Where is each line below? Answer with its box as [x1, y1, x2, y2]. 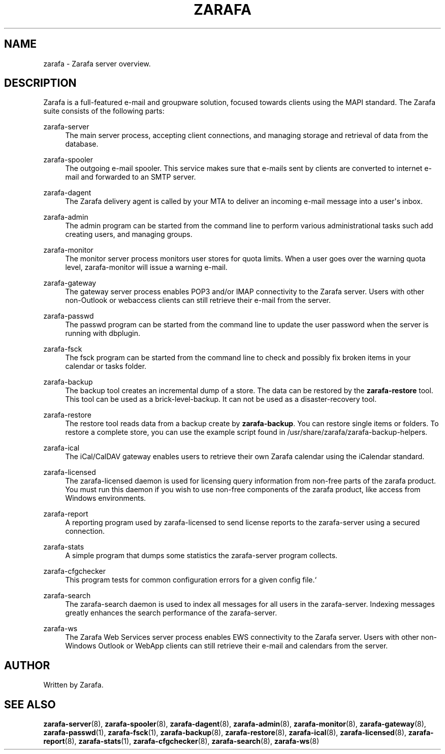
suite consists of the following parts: [43, 107, 165, 116]
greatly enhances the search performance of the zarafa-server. [65, 608, 277, 618]
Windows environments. [65, 494, 146, 503]
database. [65, 140, 99, 149]
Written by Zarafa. [43, 680, 104, 690]
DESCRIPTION [4, 77, 77, 90]
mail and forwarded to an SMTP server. [65, 173, 196, 182]
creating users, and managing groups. [65, 230, 193, 239]
